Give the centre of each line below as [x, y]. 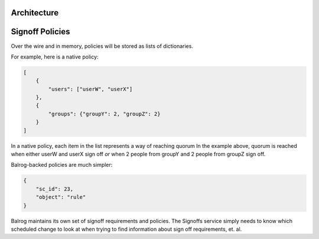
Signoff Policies [40, 32]
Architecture [35, 13]
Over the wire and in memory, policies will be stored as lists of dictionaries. [102, 46]
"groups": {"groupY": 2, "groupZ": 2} [104, 114]
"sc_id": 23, [55, 189]
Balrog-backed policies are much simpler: [62, 165]
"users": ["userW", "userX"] [90, 89]
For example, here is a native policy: [55, 57]
